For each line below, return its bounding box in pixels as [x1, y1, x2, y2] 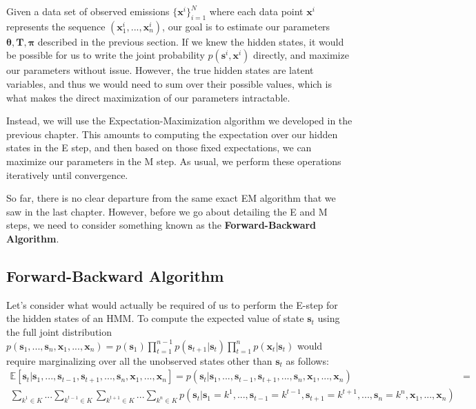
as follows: [286, 353, 329, 368]
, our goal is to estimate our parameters [162, 19, 330, 33]
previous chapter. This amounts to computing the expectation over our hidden [6, 126, 338, 141]
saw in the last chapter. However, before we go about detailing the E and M [6, 204, 328, 218]
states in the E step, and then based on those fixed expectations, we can [6, 140, 312, 155]
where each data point [209, 4, 304, 18]
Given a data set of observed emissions [6, 4, 170, 18]
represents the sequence [6, 19, 106, 33]
